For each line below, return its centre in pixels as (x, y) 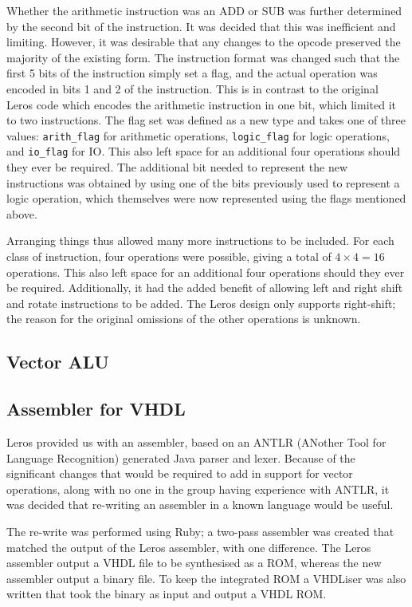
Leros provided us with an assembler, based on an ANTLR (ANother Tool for (196, 441)
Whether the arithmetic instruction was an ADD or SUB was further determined (204, 10)
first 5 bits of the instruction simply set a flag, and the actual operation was (192, 73)
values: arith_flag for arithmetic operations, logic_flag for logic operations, (198, 135)
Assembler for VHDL (96, 409)
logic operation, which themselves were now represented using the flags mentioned (206, 198)
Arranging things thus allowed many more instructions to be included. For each (200, 240)
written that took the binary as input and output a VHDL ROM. (167, 594)
